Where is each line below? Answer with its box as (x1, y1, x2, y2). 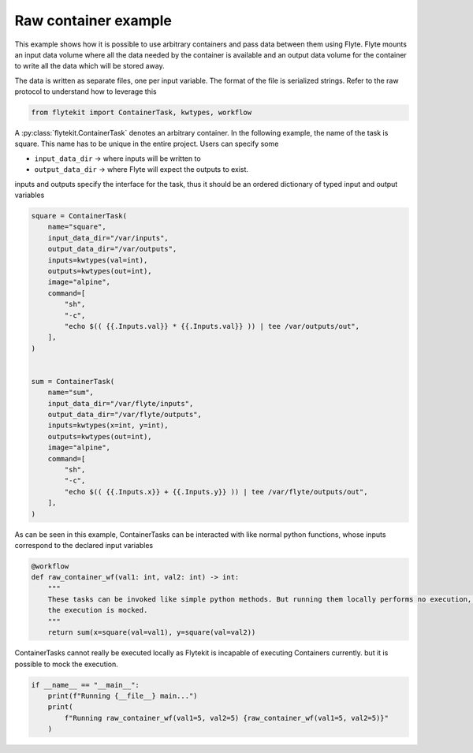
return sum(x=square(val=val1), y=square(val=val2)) (47, 628, 256, 637)
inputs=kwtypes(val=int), (47, 255, 148, 264)
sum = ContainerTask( (31, 377, 115, 386)
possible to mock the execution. (14, 659, 118, 669)
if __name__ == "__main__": (31, 680, 140, 689)
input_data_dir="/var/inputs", (47, 233, 169, 242)
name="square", (47, 222, 106, 232)
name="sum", (47, 388, 95, 397)
